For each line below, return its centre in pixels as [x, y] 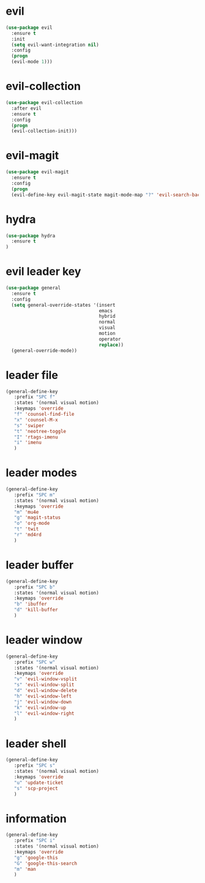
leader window [44, 640]
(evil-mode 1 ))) [32, 62]
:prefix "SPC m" [35, 495]
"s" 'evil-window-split [44, 685]
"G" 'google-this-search [46, 863]
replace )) [111, 345]
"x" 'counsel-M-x [36, 420]
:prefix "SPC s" [35, 766]
